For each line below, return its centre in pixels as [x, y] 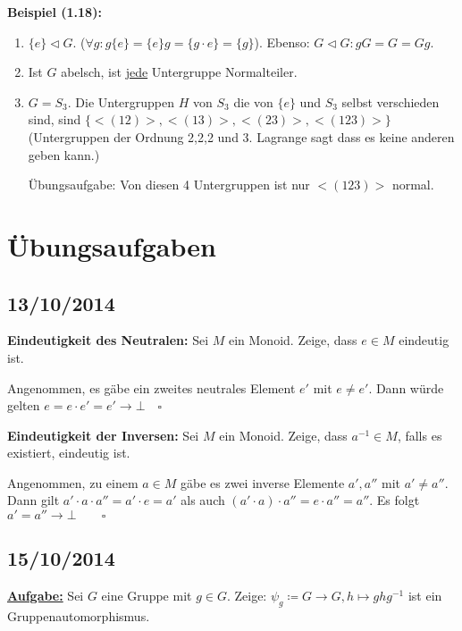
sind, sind [55, 119]
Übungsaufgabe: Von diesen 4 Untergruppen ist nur [169, 185]
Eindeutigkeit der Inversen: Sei [103, 435]
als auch [203, 500]
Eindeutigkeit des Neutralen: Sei [108, 340]
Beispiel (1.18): [55, 12]
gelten [24, 405]
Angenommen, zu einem [73, 482]
